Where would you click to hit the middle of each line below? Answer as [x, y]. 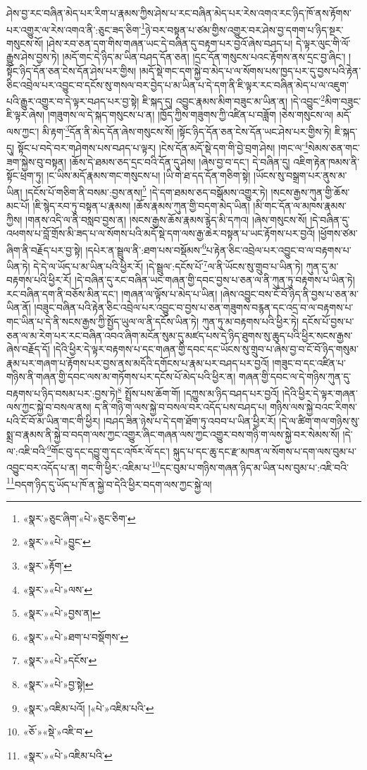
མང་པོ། [18, 205]
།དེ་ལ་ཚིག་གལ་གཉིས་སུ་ [319, 420]
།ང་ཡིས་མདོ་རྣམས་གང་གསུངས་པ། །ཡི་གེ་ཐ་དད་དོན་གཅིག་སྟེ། [149, 175]
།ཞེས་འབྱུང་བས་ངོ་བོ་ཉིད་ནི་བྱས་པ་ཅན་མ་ [289, 293]
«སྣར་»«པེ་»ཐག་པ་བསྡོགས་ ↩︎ [76, 636]
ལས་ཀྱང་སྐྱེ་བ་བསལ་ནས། [49, 407]
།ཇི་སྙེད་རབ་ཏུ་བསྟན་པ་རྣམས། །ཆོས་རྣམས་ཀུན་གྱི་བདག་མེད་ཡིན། [141, 205]
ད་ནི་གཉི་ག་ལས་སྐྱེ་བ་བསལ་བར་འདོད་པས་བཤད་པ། [181, 407]
